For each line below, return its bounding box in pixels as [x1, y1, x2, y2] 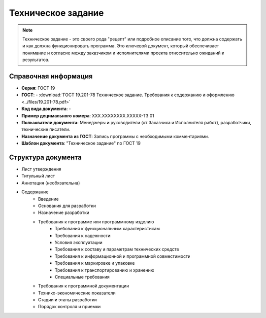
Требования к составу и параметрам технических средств [55, 247, 179, 252]
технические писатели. [21, 126, 70, 133]
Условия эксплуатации [55, 239, 103, 245]
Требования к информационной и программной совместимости [55, 253, 191, 259]
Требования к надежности [55, 232, 111, 239]
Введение [38, 196, 59, 202]
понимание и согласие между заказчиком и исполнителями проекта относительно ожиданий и [22, 50, 225, 56]
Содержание [21, 189, 49, 195]
